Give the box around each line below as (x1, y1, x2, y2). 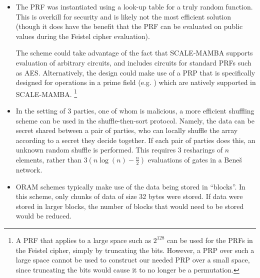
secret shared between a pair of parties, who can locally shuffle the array (15, 125, 238, 135)
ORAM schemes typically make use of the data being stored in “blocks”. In (15, 181, 245, 191)
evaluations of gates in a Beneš (147, 154, 242, 164)
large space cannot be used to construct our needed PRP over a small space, (15, 254, 250, 265)
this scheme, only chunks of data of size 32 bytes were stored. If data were (15, 191, 243, 201)
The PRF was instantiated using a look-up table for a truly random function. (15, 1, 253, 11)
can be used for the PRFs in (167, 234, 253, 245)
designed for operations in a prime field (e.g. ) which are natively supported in (15, 77, 256, 87)
